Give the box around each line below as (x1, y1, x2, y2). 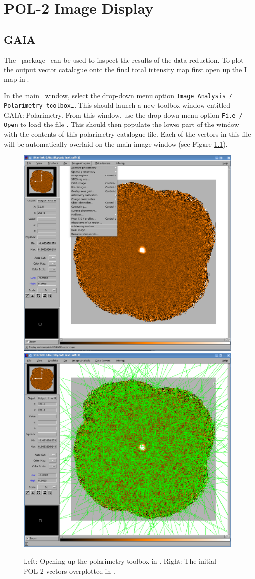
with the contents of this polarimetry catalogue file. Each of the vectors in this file (4, 128, 251, 139)
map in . (4, 74, 29, 84)
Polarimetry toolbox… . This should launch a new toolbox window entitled (4, 100, 230, 110)
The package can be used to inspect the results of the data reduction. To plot (4, 54, 244, 65)
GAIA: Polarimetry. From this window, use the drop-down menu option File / (4, 109, 243, 120)
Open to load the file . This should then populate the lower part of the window (4, 119, 239, 129)
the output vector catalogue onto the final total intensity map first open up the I (4, 64, 247, 75)
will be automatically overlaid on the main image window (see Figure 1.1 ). (4, 138, 228, 149)
